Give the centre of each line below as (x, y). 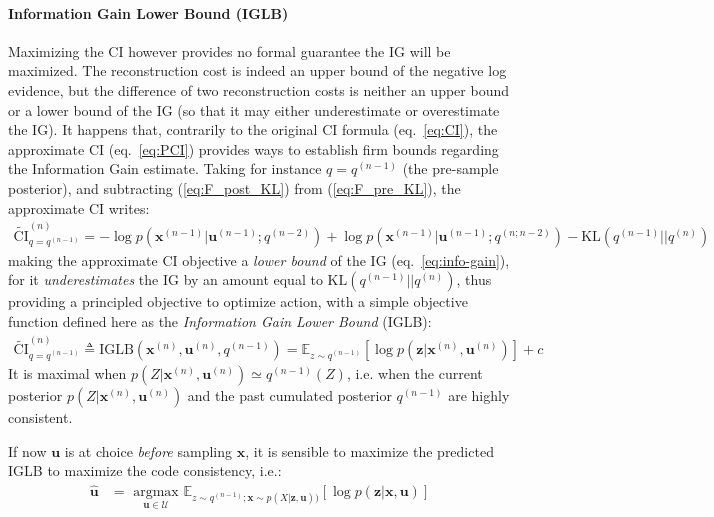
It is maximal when (67, 373)
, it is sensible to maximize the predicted (369, 450)
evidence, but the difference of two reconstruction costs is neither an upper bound (259, 89)
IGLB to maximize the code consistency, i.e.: (145, 470)
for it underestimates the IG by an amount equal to (165, 279)
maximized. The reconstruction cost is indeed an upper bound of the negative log (257, 70)
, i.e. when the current (414, 373)
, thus (474, 279)
